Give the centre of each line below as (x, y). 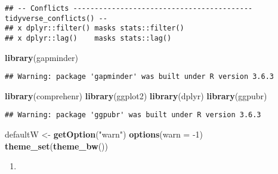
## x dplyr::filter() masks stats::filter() (95, 28)
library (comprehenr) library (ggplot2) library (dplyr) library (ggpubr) (136, 95)
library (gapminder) (41, 57)
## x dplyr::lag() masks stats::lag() (88, 38)
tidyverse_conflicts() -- (56, 18)
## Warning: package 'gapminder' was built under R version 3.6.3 (140, 77)
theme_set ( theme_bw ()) (56, 146)
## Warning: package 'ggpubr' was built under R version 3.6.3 (133, 115)
